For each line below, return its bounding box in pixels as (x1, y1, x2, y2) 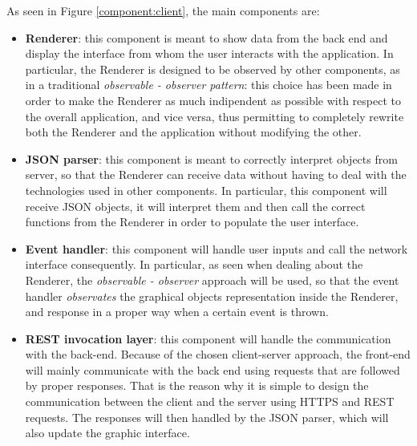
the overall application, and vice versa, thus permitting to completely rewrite (25, 107, 404, 124)
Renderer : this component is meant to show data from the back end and (25, 29, 388, 46)
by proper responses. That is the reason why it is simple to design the (25, 377, 369, 394)
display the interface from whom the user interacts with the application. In (25, 45, 394, 62)
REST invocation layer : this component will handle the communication (25, 330, 391, 347)
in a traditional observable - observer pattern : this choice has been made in (25, 76, 392, 93)
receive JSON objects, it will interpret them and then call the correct (25, 197, 366, 214)
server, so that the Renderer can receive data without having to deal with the (25, 166, 407, 183)
